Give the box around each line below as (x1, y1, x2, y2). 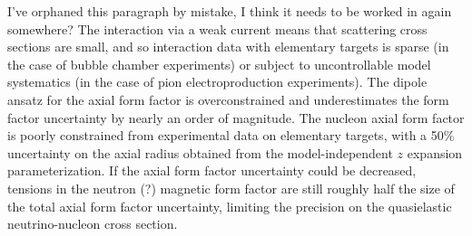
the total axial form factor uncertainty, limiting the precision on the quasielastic (7, 196, 452, 215)
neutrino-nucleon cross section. (7, 214, 178, 233)
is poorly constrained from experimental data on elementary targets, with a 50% (7, 126, 455, 145)
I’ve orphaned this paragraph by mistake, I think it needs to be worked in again (7, 2, 452, 20)
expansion (407, 143, 463, 162)
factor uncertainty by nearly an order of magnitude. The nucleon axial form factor (7, 108, 465, 127)
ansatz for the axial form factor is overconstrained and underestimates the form (7, 90, 449, 109)
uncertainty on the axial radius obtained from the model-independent (7, 143, 393, 162)
